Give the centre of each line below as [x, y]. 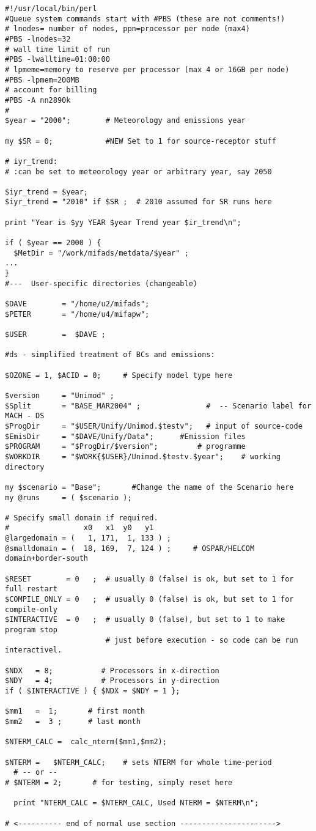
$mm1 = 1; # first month [75, 711]
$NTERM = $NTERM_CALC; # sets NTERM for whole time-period [138, 762]
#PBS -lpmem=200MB [42, 80]
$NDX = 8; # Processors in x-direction [112, 670]
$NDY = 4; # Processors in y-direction [112, 681]
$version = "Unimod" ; [60, 395]
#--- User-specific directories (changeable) [101, 283]
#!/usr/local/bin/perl [51, 9]
